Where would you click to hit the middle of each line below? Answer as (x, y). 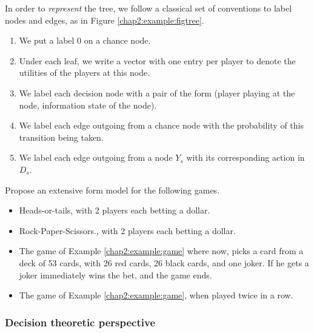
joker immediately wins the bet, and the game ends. (115, 274)
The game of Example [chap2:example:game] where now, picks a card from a (161, 251)
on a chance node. (117, 40)
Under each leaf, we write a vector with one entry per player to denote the (157, 60)
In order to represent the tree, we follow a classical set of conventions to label (149, 8)
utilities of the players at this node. (85, 72)
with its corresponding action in (246, 157)
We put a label (47, 40)
